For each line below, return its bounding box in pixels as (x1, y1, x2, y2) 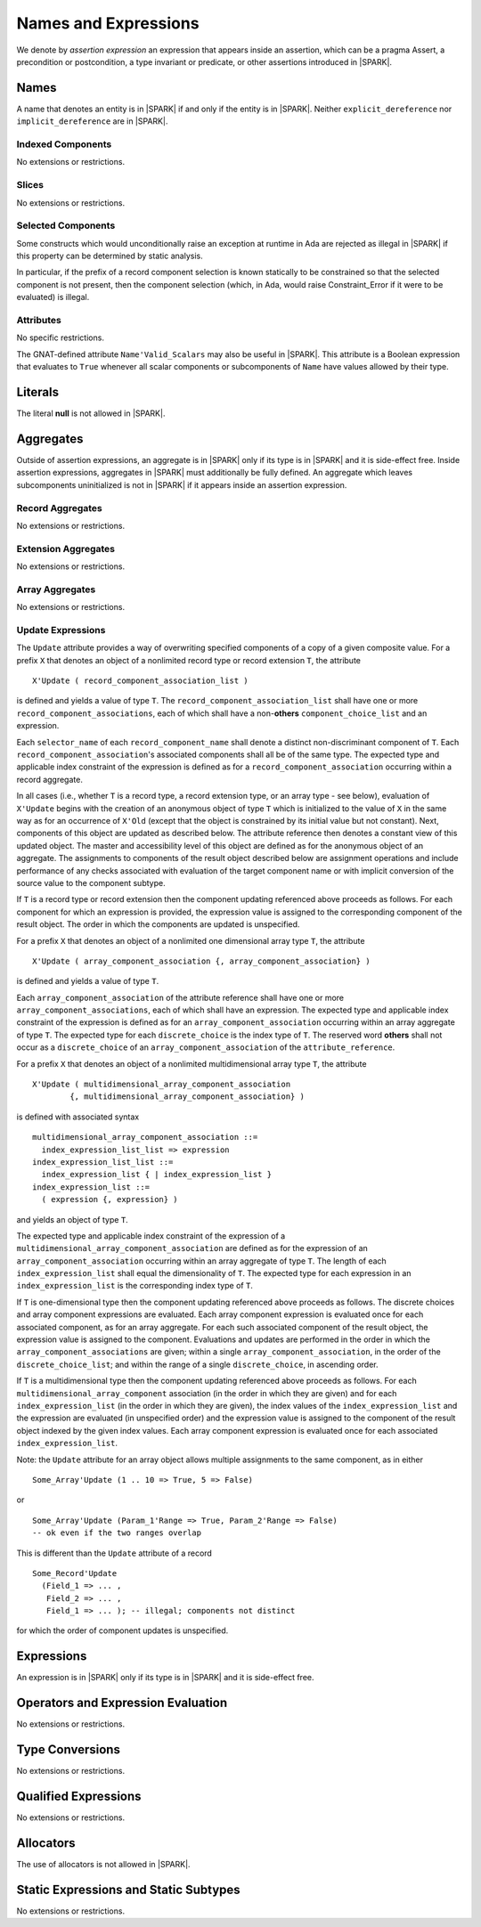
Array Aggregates (16, 583, 96, 596)
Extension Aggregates (16, 542, 116, 555)
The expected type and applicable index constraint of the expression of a (16, 1230, 286, 1241)
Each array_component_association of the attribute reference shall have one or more (16, 992, 345, 1003)
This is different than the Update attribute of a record (16, 1548, 213, 1558)
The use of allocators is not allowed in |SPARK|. (16, 1859, 191, 1869)
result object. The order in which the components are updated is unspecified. (16, 919, 300, 930)
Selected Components (16, 219, 116, 232)
